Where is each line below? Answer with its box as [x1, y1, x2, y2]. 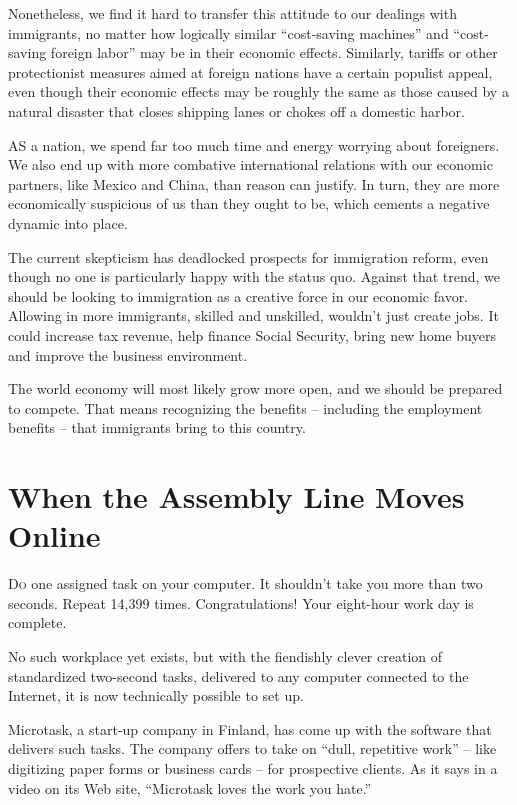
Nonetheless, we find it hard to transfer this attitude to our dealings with [8, 3, 457, 23]
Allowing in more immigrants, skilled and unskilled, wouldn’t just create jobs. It [8, 305, 499, 326]
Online [8, 515, 101, 556]
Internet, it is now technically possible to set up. [8, 685, 304, 706]
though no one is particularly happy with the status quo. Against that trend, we [8, 266, 501, 287]
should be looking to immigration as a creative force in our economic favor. [8, 285, 469, 306]
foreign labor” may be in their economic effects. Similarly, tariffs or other [50, 42, 498, 63]
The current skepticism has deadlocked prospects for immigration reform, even [8, 246, 489, 267]
